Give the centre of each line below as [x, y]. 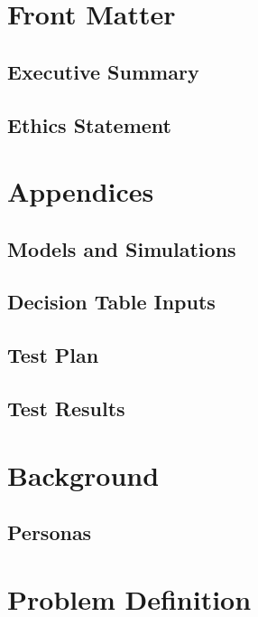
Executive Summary [103, 71]
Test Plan [53, 355]
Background [83, 475]
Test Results [66, 408]
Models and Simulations [122, 248]
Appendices [81, 191]
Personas [50, 532]
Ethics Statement [90, 124]
